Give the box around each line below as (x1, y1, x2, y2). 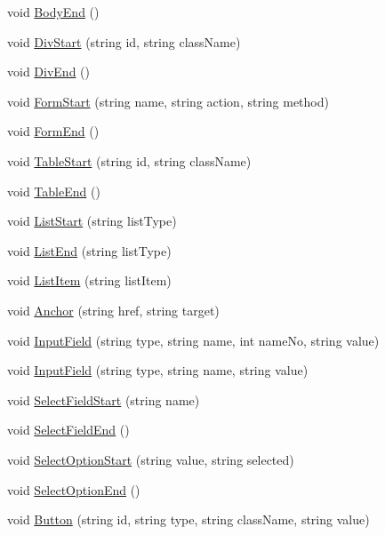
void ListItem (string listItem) (7, 271, 172, 290)
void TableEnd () (7, 181, 100, 200)
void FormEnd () (7, 122, 100, 140)
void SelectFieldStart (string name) (7, 390, 200, 409)
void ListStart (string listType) (7, 212, 177, 230)
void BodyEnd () (7, 3, 100, 20)
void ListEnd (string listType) (7, 241, 172, 260)
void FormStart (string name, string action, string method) (7, 92, 329, 110)
